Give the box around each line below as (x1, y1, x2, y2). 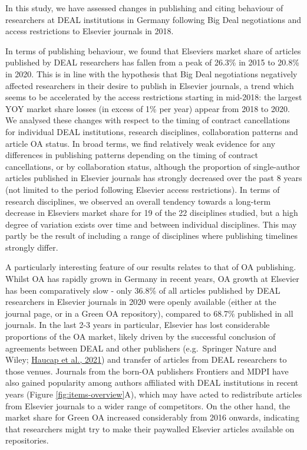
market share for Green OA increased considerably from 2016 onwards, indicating (5, 411, 299, 423)
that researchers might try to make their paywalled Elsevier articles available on (5, 422, 295, 435)
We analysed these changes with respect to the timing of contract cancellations (5, 114, 291, 126)
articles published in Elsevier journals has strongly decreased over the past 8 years (5, 172, 302, 184)
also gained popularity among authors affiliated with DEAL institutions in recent (5, 376, 299, 389)
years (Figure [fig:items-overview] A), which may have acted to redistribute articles (5, 388, 302, 400)
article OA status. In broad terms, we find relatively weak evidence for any (5, 137, 276, 149)
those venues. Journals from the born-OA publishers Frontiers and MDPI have (5, 364, 289, 377)
